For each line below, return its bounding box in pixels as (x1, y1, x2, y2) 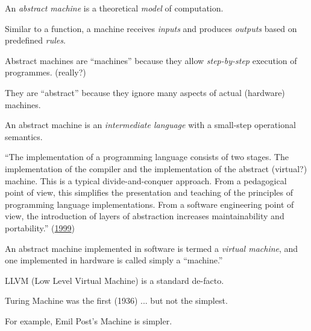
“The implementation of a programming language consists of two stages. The (5, 150, 289, 163)
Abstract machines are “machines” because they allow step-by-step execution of (5, 54, 297, 66)
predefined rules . (5, 34, 66, 47)
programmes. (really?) (5, 66, 86, 79)
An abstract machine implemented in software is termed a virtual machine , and (5, 242, 298, 254)
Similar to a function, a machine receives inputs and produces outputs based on (5, 22, 297, 34)
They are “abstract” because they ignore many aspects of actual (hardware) (5, 86, 285, 98)
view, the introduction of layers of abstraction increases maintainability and (5, 210, 284, 222)
